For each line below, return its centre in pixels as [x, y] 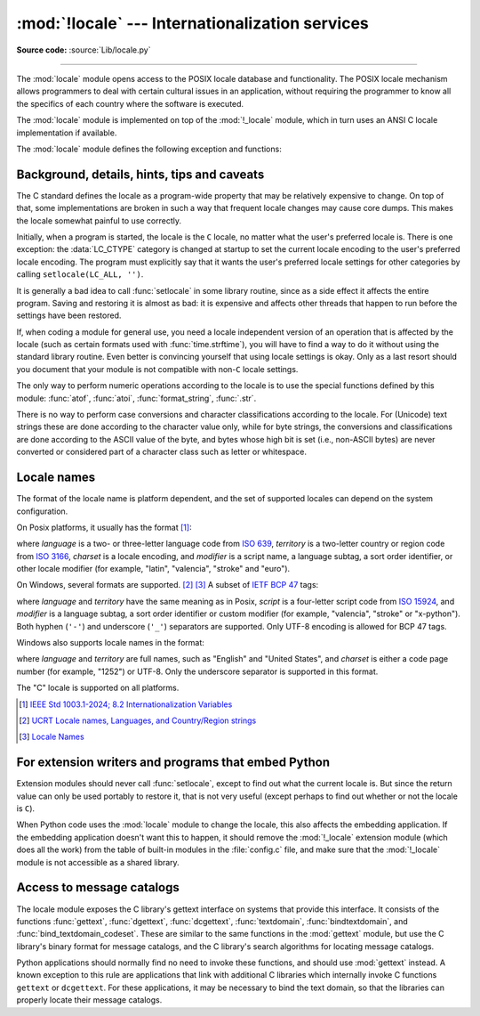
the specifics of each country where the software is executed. [130, 103]
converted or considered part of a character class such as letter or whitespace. [161, 452]
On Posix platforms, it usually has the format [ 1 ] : [104, 527]
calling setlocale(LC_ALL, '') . [80, 274]
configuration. [42, 511]
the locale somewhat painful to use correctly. [99, 220]
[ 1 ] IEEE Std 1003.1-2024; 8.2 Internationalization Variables [126, 704]
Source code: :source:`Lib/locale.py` [84, 50]
